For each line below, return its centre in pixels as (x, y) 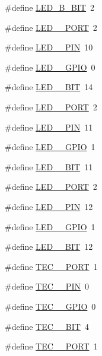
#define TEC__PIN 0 (47, 286)
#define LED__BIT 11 (49, 166)
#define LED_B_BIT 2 (50, 7)
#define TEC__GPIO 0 (50, 306)
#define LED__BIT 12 (49, 247)
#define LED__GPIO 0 (50, 67)
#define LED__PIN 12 (49, 206)
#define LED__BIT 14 (49, 87)
